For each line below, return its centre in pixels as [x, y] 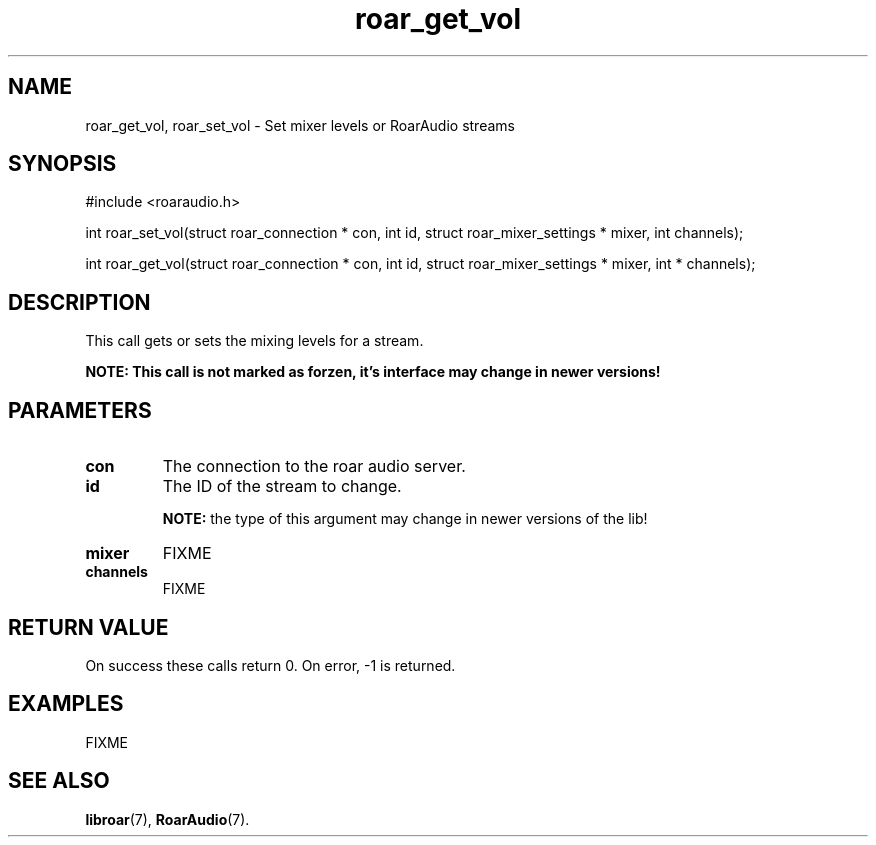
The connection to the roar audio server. [314, 466]
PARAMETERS [80, 410]
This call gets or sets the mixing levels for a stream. [254, 341]
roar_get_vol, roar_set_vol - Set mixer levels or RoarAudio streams [300, 125]
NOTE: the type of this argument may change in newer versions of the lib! [405, 519]
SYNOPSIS [62, 164]
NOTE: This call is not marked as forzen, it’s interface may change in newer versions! [373, 372]
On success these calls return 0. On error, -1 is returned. [270, 665]
